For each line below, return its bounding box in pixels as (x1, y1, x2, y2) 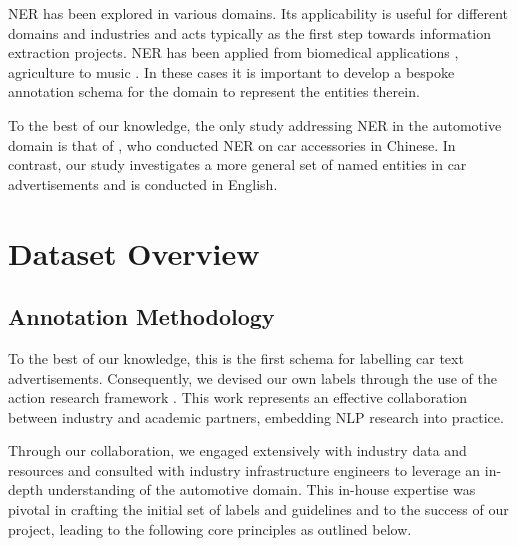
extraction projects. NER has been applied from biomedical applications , (8, 42, 459, 63)
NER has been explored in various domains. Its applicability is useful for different (8, 3, 508, 23)
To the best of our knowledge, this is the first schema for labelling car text (8, 347, 464, 368)
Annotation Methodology (8, 301, 275, 332)
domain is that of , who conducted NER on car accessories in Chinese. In (8, 134, 456, 155)
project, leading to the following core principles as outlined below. (8, 518, 412, 539)
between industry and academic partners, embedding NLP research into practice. (8, 406, 504, 427)
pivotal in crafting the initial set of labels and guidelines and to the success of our (8, 499, 509, 520)
